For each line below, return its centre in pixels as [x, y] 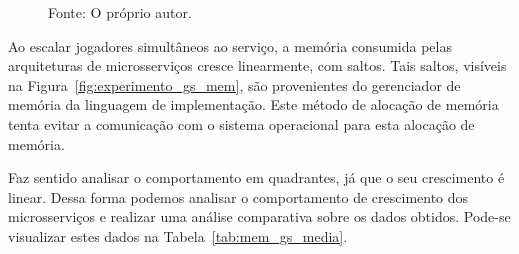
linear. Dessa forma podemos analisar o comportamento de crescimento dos [238, 196]
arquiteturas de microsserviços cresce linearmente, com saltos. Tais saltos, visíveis [257, 65]
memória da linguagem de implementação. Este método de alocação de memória [253, 104]
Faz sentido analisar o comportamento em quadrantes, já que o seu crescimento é [256, 177]
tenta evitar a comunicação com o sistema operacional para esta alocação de [241, 123]
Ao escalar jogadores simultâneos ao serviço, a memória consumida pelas [230, 45]
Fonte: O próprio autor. [120, 12]
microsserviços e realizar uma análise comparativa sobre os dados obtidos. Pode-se [259, 216]
